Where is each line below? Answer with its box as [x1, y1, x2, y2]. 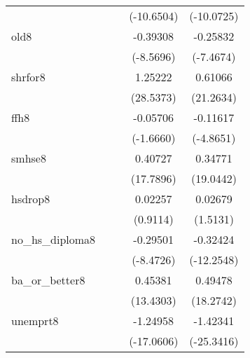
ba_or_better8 [11, 272, 85, 288]
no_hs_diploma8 [11, 231, 96, 247]
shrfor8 [11, 69, 46, 85]
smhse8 [11, 150, 46, 166]
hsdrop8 [11, 191, 50, 207]
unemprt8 [11, 312, 59, 329]
